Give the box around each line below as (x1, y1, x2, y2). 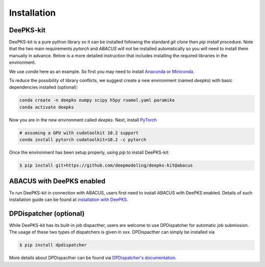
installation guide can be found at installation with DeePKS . (9, 196, 129, 202)
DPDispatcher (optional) (9, 209, 85, 218)
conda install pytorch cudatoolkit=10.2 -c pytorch (19, 137, 147, 143)
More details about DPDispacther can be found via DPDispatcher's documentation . (9, 255, 177, 261)
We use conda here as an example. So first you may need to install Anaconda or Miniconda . (9, 69, 195, 74)
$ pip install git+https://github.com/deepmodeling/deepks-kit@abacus (19, 163, 193, 169)
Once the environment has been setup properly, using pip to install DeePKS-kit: (9, 149, 170, 155)
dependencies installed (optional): (9, 84, 78, 90)
